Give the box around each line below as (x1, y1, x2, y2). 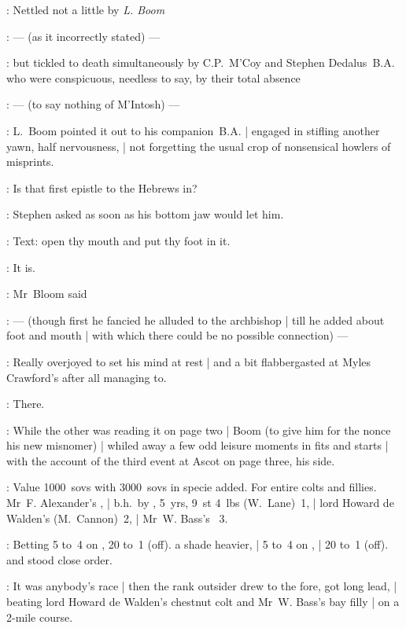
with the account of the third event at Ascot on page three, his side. (6, 452, 335, 468)
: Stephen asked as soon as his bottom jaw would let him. (6, 206, 284, 222)
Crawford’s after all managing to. (6, 369, 167, 385)
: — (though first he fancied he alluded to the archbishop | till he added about (6, 311, 385, 328)
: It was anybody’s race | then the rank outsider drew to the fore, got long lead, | (6, 578, 397, 594)
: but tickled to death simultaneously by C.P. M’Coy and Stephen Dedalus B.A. (6, 54, 395, 71)
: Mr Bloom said (6, 285, 87, 302)
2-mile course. (6, 608, 73, 625)
